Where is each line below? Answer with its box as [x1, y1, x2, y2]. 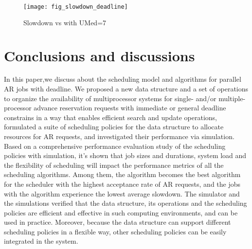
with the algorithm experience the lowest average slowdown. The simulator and [4, 188, 240, 198]
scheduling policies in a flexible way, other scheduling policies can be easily [4, 226, 227, 236]
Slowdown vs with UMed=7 [23, 17, 107, 27]
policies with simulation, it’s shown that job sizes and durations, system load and [4, 150, 247, 160]
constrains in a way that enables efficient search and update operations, [4, 112, 217, 122]
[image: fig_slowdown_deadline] [23, 3, 128, 10]
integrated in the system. [4, 236, 78, 246]
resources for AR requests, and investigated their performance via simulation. [4, 131, 234, 141]
